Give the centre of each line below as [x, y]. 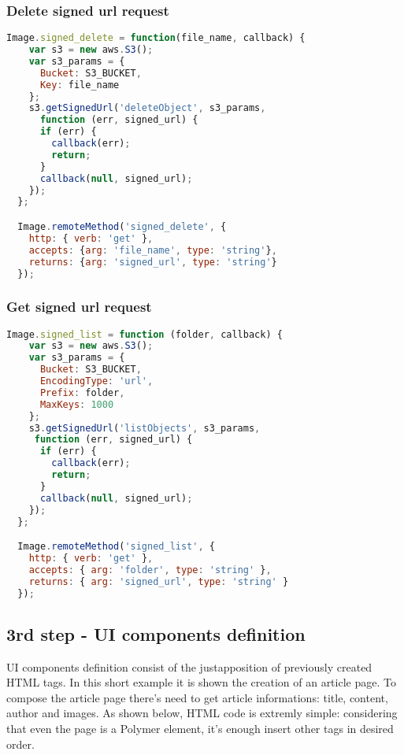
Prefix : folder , [82, 392]
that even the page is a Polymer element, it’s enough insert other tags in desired [200, 729]
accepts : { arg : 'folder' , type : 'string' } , [150, 570]
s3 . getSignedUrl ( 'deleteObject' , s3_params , [147, 108]
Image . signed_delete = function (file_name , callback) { [156, 38]
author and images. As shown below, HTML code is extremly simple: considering [202, 713]
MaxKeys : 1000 [77, 404]
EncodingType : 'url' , [96, 381]
